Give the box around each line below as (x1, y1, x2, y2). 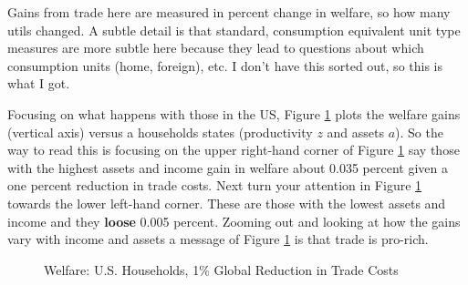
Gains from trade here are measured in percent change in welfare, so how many (7, 3, 451, 21)
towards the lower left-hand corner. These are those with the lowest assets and (7, 193, 446, 212)
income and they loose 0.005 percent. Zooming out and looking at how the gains (7, 211, 461, 230)
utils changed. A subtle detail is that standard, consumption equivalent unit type (7, 20, 461, 39)
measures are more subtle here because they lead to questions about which (7, 38, 424, 57)
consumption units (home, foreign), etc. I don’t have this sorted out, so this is (7, 56, 443, 75)
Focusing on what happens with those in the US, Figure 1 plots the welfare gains (7, 104, 461, 123)
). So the (395, 122, 443, 141)
